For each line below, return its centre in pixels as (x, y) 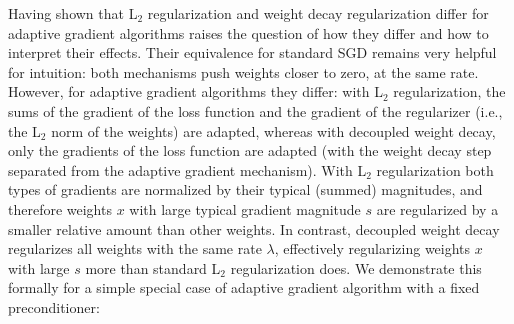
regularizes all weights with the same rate (135, 248)
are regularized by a (437, 208)
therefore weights (60, 208)
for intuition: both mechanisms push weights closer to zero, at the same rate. (243, 71)
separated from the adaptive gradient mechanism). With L (187, 169)
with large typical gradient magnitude (245, 208)
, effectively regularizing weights (372, 248)
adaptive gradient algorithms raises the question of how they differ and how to (248, 32)
